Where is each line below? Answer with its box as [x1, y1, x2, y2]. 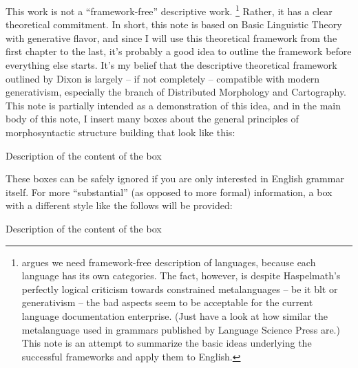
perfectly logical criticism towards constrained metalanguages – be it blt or [21, 281, 338, 296]
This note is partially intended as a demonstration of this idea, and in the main [6, 98, 341, 112]
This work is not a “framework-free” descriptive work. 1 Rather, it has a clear [6, 2, 333, 18]
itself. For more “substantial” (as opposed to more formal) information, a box [6, 184, 333, 199]
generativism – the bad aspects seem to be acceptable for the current [21, 295, 313, 310]
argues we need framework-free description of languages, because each [21, 255, 316, 269]
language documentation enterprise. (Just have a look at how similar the [21, 308, 328, 323]
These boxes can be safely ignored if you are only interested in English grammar [6, 171, 344, 186]
